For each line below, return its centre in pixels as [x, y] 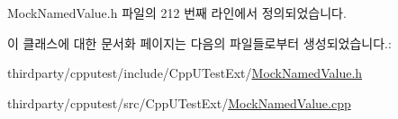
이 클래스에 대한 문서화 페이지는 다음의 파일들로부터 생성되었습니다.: [199, 42]
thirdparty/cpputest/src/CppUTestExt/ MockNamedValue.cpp [179, 102]
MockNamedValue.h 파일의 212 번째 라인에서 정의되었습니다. [177, 13]
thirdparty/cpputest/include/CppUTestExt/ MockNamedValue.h [185, 73]
